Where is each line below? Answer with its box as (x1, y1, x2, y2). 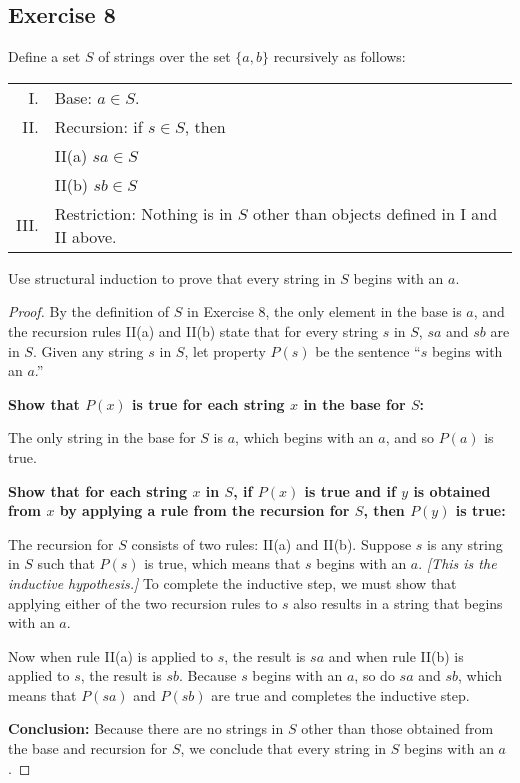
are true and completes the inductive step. (211, 684, 470, 705)
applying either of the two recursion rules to (8, 592, 278, 613)
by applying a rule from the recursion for (59, 500, 350, 521)
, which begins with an (235, 427, 374, 448)
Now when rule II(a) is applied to (8, 645, 214, 666)
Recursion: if (54, 114, 143, 138)
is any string (427, 533, 503, 554)
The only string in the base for (8, 427, 196, 448)
